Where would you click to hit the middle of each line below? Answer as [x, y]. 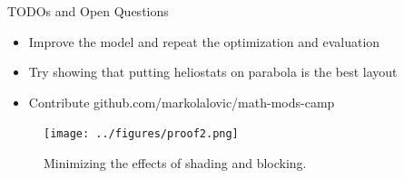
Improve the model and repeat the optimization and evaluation [204, 41]
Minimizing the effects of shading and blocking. [175, 163]
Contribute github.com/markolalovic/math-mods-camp [182, 102]
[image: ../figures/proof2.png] [141, 134]
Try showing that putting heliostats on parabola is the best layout [213, 72]
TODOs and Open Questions [88, 11]
